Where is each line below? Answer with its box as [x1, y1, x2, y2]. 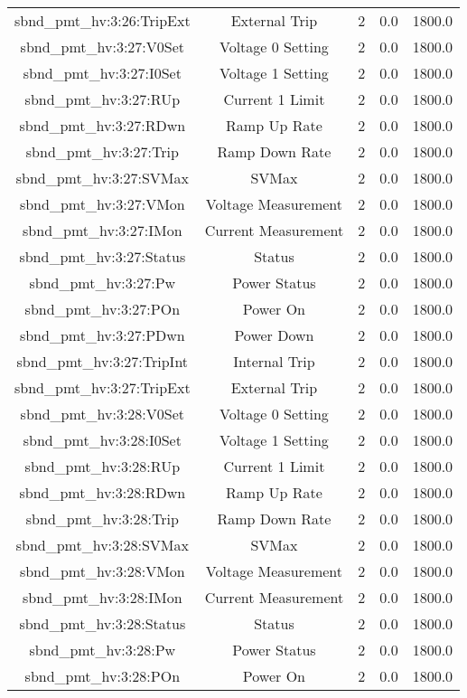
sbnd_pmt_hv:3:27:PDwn [19, 325, 185, 345]
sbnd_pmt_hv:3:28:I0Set [23, 429, 182, 450]
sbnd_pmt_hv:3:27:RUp [24, 89, 181, 109]
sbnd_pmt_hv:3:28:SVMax [15, 534, 189, 555]
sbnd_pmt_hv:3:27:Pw [29, 272, 176, 293]
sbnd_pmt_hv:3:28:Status [19, 613, 186, 634]
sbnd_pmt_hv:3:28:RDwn [19, 482, 186, 503]
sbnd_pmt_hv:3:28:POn [24, 665, 181, 686]
